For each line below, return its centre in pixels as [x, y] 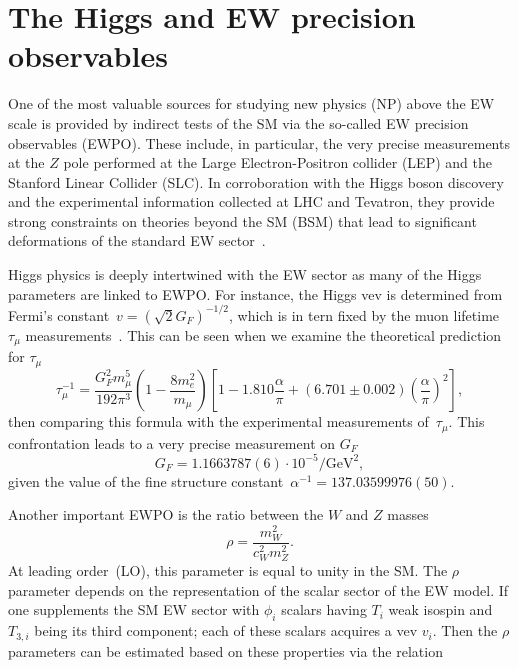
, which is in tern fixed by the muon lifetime [364, 314]
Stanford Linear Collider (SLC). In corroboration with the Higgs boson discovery [256, 181]
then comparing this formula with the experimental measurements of [218, 421]
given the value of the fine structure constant [146, 480]
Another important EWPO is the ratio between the [166, 514]
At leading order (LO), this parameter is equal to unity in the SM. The [228, 570]
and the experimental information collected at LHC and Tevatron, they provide [251, 201]
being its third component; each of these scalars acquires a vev [226, 630]
